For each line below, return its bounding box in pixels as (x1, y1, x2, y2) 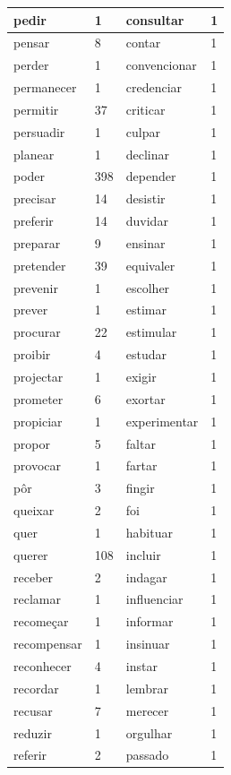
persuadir (13, 122, 65, 141)
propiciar (13, 411, 63, 430)
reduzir (13, 723, 52, 742)
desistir (125, 189, 166, 208)
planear (13, 144, 55, 163)
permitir (13, 99, 59, 118)
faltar (125, 434, 156, 452)
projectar (13, 367, 64, 385)
